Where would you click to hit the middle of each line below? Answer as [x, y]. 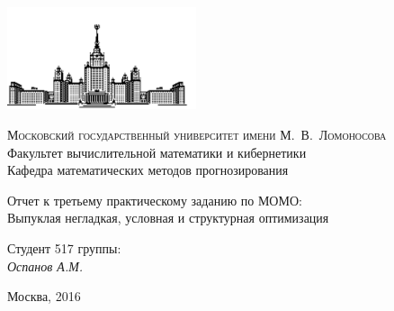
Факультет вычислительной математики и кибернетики [157, 152]
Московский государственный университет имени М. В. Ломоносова [197, 134]
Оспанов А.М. [45, 265]
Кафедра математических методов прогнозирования [148, 170]
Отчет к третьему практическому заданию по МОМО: [155, 200]
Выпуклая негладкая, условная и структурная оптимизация [168, 218]
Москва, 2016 [44, 296]
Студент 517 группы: [64, 247]
